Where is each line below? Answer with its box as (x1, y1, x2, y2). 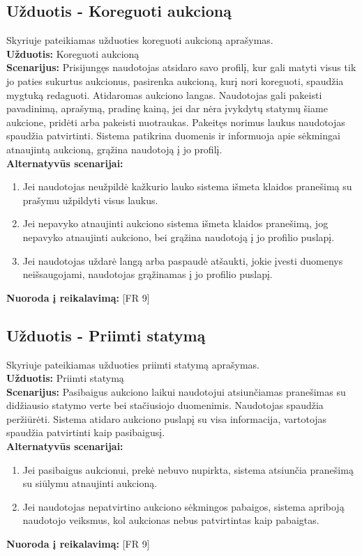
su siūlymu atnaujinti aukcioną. (22, 476, 158, 491)
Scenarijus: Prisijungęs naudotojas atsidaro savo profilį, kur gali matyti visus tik (6, 60, 356, 75)
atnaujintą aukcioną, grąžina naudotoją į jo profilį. (6, 141, 223, 156)
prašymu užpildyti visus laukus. (22, 192, 158, 207)
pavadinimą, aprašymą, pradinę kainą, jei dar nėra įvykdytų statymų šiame (6, 101, 328, 116)
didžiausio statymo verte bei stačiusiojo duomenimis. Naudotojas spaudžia (6, 398, 324, 412)
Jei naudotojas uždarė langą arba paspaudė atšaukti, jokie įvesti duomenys (22, 253, 343, 268)
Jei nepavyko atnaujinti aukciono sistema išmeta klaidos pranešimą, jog (22, 216, 329, 231)
